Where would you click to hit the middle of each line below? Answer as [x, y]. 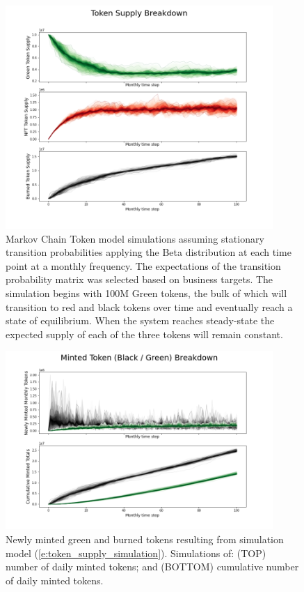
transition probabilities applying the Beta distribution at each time [149, 252]
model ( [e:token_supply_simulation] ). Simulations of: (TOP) [136, 553]
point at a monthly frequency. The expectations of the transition [143, 265]
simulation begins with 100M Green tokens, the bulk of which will [146, 293]
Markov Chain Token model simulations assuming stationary [135, 238]
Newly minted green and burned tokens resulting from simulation [145, 539]
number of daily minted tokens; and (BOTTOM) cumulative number [152, 567]
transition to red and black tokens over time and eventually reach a [149, 306]
